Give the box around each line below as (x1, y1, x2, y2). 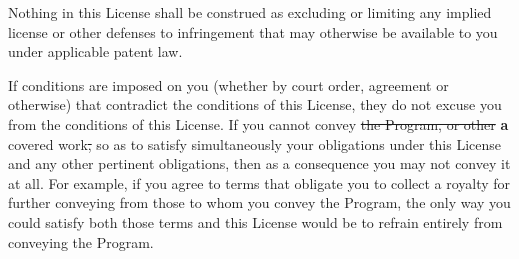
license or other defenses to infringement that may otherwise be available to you (8, 21, 498, 42)
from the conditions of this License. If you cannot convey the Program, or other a (8, 113, 509, 134)
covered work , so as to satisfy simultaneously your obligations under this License (8, 133, 501, 154)
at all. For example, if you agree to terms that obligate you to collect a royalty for (8, 172, 511, 193)
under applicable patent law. (8, 41, 183, 62)
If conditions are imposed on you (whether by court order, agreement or (8, 74, 449, 95)
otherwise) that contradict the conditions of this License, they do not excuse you (8, 94, 502, 115)
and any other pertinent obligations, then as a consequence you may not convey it (8, 153, 511, 174)
